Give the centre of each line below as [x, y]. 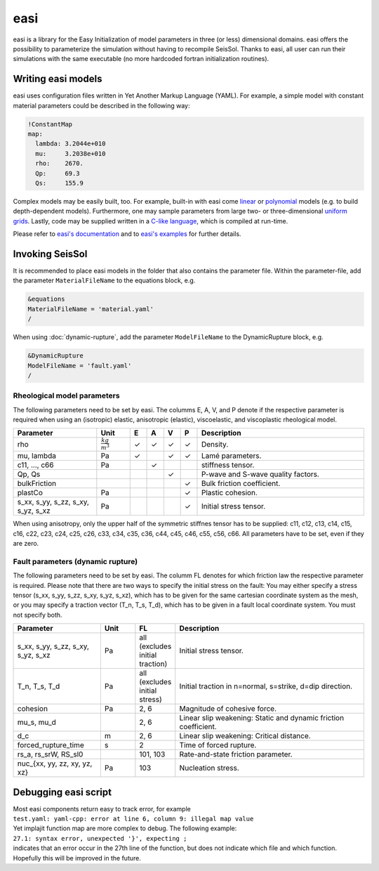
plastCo [30, 493]
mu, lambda [36, 456]
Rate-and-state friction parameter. [236, 754]
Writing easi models [58, 79]
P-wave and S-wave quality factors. [260, 474]
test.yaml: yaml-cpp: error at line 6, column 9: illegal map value [133, 819]
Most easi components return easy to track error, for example [102, 808]
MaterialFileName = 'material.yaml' [91, 309]
